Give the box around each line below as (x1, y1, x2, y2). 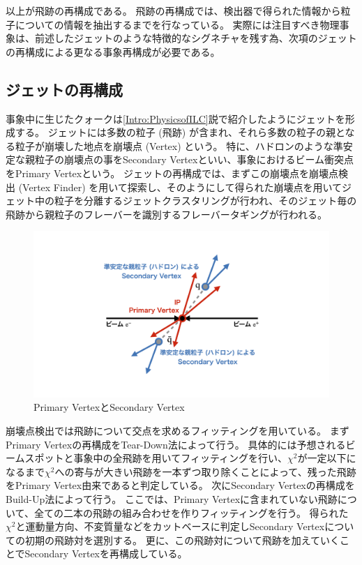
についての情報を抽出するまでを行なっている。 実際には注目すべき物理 (15, 17, 340, 31)
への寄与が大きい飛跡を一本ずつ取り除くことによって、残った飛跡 (54, 464, 356, 479)
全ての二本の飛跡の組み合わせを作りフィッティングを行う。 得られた (33, 505, 349, 520)
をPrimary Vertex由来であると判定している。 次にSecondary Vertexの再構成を (6, 478, 355, 492)
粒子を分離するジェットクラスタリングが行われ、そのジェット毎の (54, 193, 357, 208)
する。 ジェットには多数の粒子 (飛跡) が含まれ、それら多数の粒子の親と (15, 125, 345, 140)
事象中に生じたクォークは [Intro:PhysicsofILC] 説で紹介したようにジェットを (6, 111, 345, 126)
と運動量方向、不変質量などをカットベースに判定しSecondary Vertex (15, 519, 325, 534)
